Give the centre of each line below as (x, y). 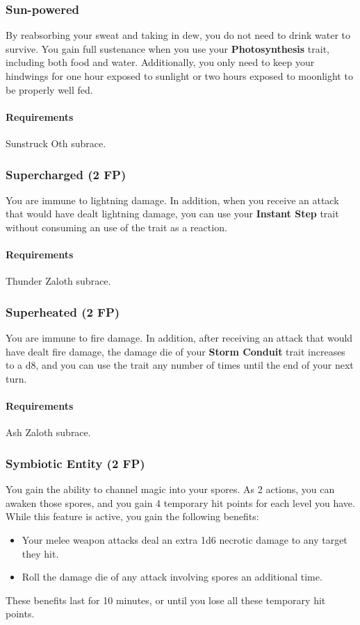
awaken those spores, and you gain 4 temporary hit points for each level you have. (180, 502)
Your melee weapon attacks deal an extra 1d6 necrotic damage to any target (185, 539)
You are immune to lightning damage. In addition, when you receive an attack (172, 200)
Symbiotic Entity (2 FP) (75, 463)
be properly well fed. (49, 89)
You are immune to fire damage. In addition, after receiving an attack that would (179, 338)
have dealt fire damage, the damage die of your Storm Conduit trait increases (175, 351)
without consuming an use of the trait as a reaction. (116, 227)
